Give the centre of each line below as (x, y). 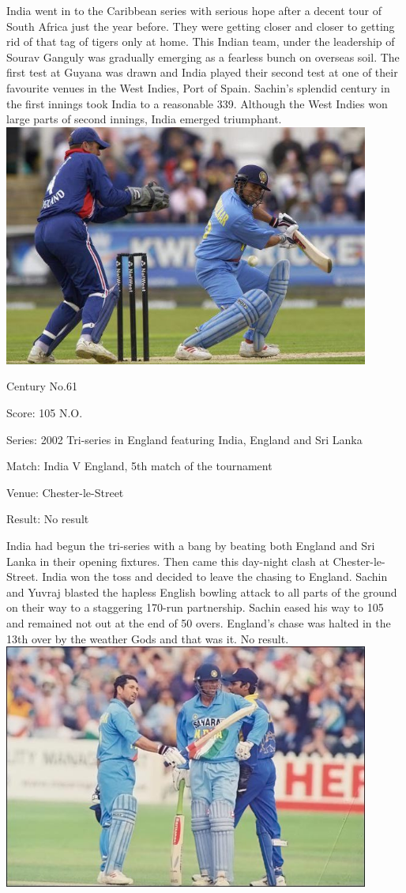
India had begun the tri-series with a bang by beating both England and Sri (191, 545)
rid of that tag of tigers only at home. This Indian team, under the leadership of (201, 41)
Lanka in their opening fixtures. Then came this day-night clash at (168, 561)
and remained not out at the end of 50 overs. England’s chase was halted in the (199, 622)
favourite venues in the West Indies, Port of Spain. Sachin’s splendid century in (198, 87)
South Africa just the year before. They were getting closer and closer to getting (201, 26)
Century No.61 (42, 386)
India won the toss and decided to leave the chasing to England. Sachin (215, 576)
